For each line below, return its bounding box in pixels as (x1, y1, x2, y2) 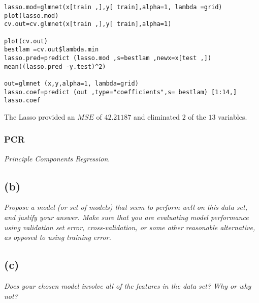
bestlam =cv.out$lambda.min (4, 46, 99, 53)
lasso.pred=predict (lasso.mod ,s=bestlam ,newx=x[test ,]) (4, 54, 212, 62)
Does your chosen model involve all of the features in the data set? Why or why (4, 281, 251, 291)
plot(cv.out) (4, 37, 48, 45)
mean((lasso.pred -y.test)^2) (4, 63, 106, 70)
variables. (218, 111, 247, 122)
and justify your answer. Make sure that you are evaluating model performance (4, 212, 249, 223)
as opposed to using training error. (4, 232, 111, 242)
